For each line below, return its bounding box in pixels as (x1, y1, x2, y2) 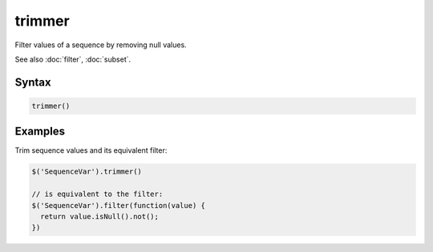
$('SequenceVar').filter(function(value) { (31, 201, 206, 210)
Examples (14, 125, 66, 138)
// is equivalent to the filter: (31, 190, 164, 199)
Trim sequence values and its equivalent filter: (14, 146, 168, 155)
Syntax (14, 75, 51, 89)
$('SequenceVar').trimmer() (31, 167, 142, 176)
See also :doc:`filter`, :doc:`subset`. (14, 54, 132, 64)
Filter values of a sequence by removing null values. (14, 40, 188, 50)
